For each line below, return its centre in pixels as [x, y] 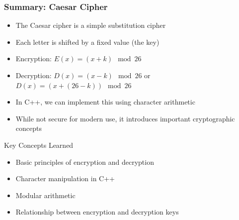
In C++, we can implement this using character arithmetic [105, 102]
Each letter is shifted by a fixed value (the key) [87, 42]
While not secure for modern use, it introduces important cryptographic [125, 118]
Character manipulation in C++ [65, 178]
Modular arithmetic [45, 195]
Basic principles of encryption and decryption [85, 162]
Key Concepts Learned [39, 145]
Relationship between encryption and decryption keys [97, 212]
